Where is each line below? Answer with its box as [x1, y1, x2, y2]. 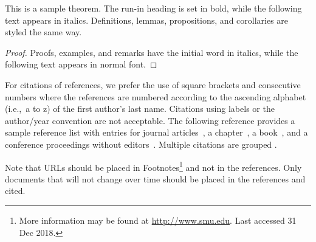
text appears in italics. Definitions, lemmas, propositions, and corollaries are [5, 13, 289, 26]
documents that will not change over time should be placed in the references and [5, 172, 306, 185]
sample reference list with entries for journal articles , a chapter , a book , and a [5, 126, 308, 139]
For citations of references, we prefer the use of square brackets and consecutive [5, 78, 301, 91]
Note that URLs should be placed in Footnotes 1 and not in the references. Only [5, 159, 302, 173]
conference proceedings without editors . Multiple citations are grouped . [5, 137, 277, 150]
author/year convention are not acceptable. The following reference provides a [5, 114, 295, 126]
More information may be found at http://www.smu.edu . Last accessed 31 [19, 213, 297, 226]
